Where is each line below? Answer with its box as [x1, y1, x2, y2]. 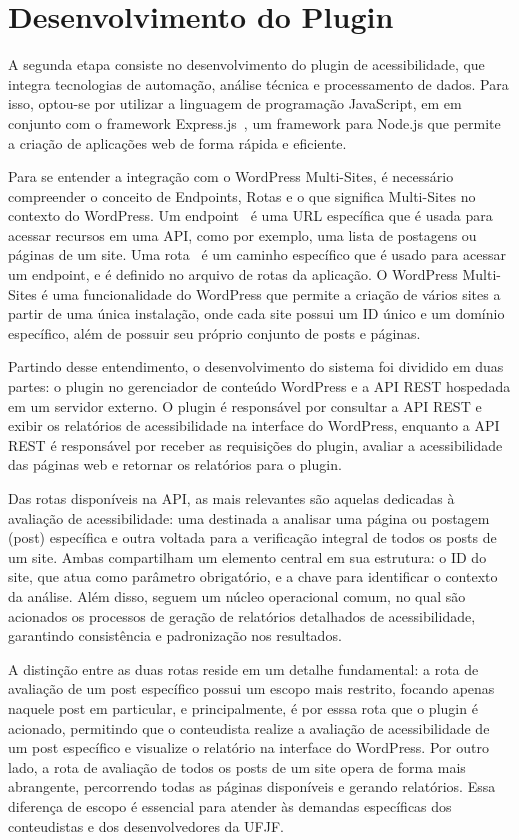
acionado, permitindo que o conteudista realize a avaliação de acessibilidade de [8, 717, 490, 738]
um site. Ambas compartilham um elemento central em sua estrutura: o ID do [8, 546, 487, 567]
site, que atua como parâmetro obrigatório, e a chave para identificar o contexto [8, 566, 498, 587]
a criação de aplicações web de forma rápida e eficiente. [8, 132, 347, 153]
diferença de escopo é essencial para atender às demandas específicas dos [8, 795, 452, 816]
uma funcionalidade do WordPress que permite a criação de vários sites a [52, 283, 501, 304]
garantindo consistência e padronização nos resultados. [8, 625, 342, 646]
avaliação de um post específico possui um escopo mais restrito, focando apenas [8, 678, 495, 699]
